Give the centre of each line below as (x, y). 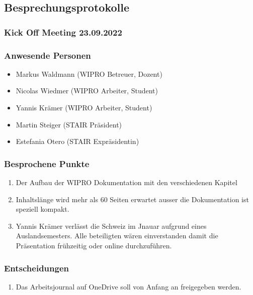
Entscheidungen (37, 268)
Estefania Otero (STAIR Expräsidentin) (77, 141)
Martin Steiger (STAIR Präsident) (69, 124)
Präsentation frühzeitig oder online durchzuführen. (94, 245)
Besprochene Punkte (47, 163)
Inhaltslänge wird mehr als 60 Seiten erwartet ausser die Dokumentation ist (132, 199)
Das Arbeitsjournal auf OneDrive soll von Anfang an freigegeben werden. (129, 286)
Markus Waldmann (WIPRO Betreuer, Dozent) (89, 73)
